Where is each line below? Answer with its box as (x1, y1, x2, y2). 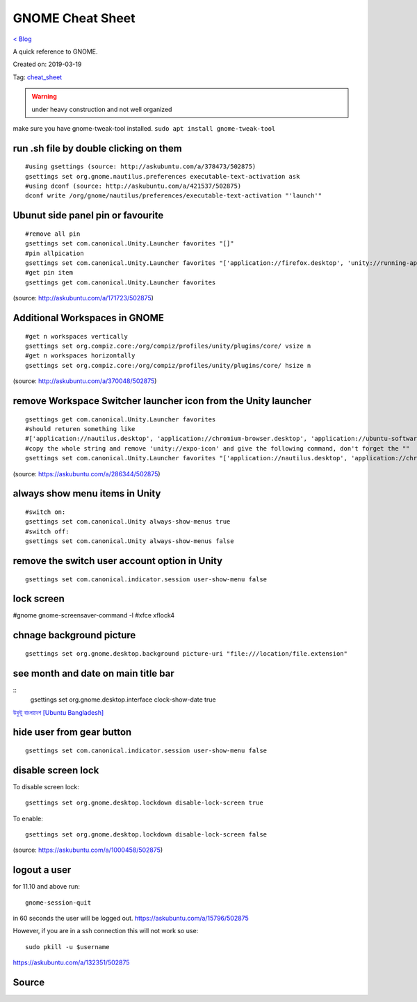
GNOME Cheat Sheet (13, 10, 136, 26)
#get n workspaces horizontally (25, 352, 136, 359)
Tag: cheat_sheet (13, 73, 63, 81)
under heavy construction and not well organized (31, 105, 172, 113)
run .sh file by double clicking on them (13, 143, 182, 154)
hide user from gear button (13, 727, 132, 738)
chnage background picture (13, 629, 136, 641)
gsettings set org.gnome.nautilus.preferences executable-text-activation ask (25, 172, 300, 180)
